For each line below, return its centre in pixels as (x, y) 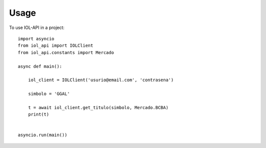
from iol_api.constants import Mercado (66, 52)
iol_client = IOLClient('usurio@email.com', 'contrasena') (101, 80)
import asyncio (36, 39)
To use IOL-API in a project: (37, 28)
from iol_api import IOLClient (56, 46)
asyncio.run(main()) (43, 135)
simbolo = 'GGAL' (49, 94)
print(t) (38, 115)
